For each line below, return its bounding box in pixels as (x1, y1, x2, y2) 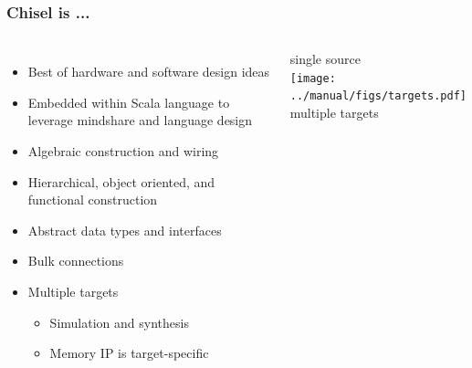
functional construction (27, 190, 158, 209)
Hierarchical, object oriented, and (27, 172, 215, 191)
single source (289, 49, 361, 68)
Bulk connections (27, 251, 124, 270)
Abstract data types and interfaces (27, 220, 222, 239)
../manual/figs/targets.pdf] (289, 89, 467, 103)
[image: (289, 71, 336, 85)
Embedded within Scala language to (27, 92, 230, 111)
